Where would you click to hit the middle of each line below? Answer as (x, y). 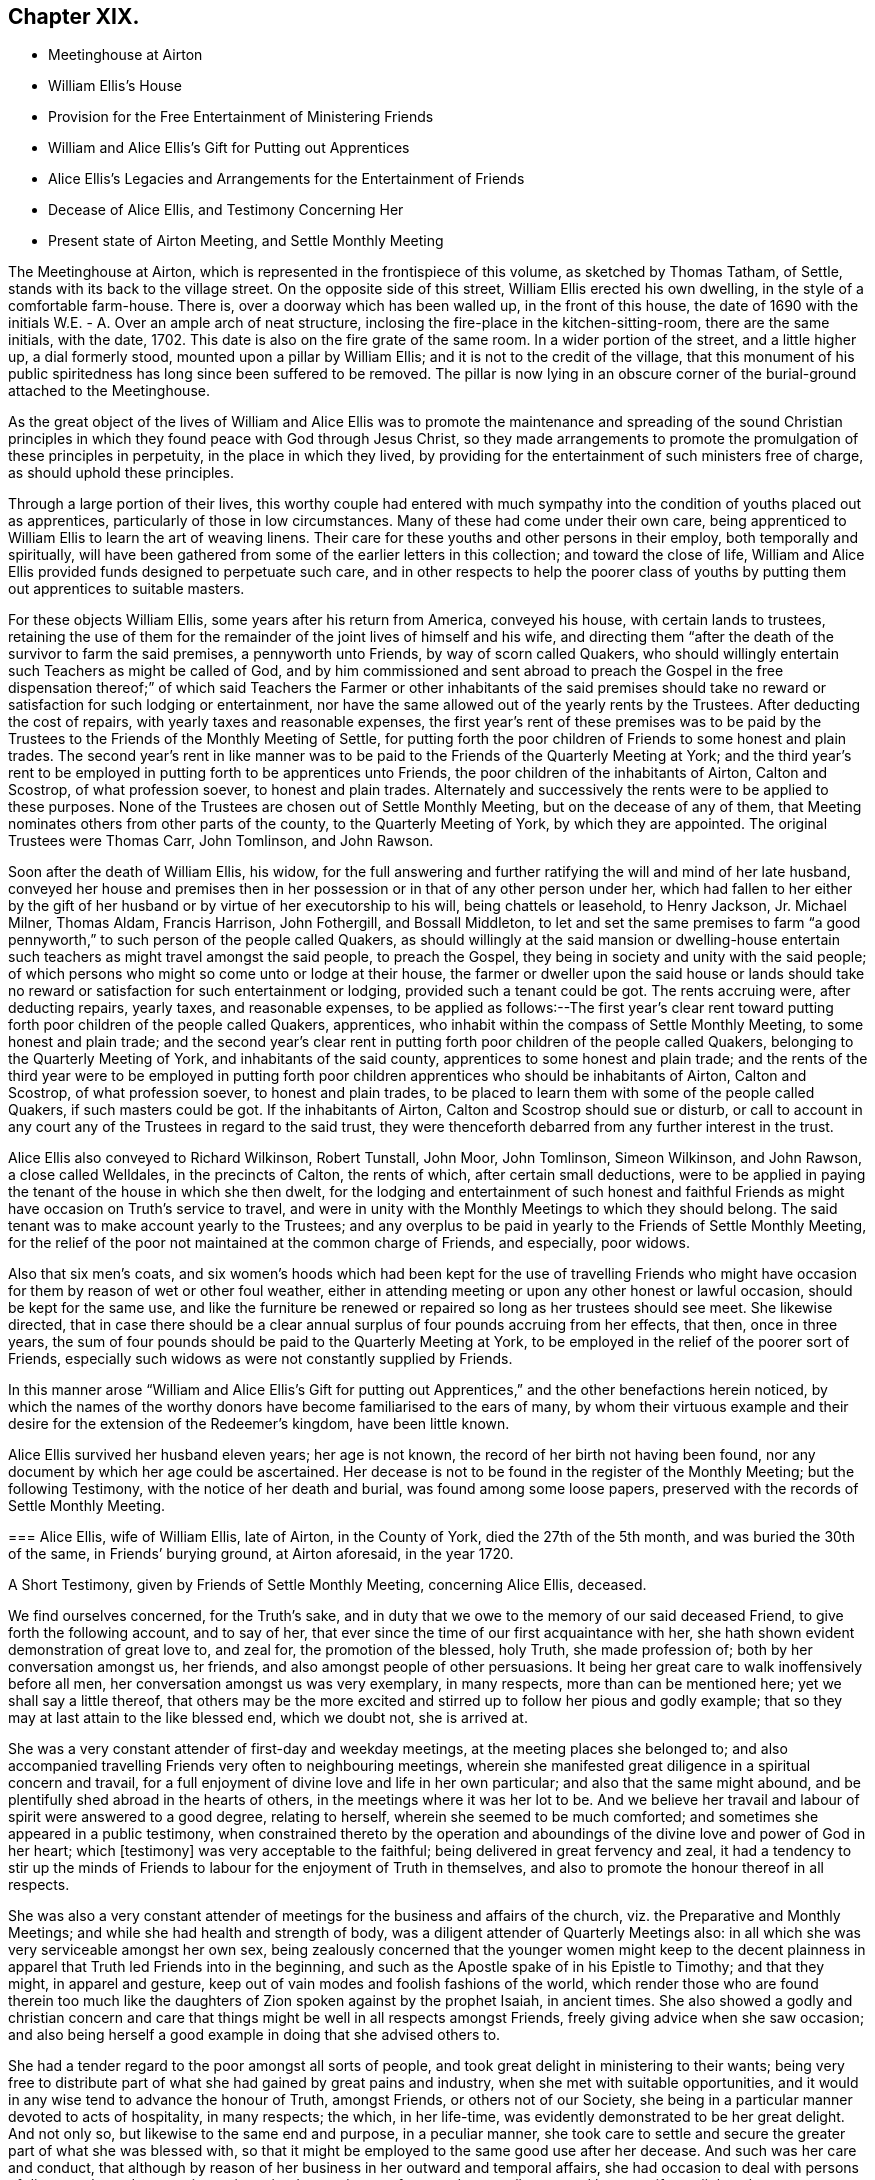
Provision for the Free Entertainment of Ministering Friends (241, 117)
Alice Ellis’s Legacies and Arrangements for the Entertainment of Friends (286, 179)
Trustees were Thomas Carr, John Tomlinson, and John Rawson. (221, 841)
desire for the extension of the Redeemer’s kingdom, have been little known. (259, 1424)
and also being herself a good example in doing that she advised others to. (254, 2035)
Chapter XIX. (74, 16)
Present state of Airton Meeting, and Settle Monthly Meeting (246, 241)
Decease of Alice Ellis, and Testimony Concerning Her (226, 210)
